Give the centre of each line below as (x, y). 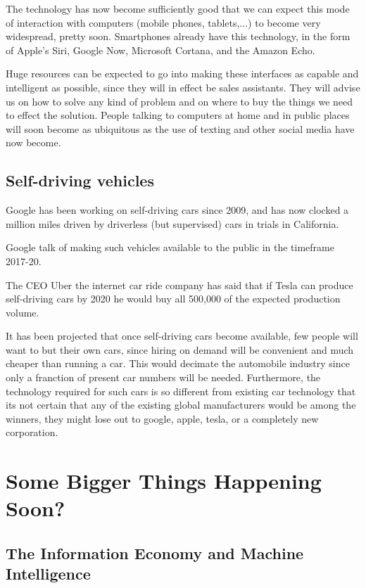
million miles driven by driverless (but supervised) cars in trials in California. (172, 223)
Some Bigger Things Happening (164, 481)
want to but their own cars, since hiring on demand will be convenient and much (180, 349)
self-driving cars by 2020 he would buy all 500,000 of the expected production (173, 299)
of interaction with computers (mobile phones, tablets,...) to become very (163, 22)
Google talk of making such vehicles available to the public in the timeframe (170, 247)
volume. (23, 312)
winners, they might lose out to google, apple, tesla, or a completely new (162, 418)
